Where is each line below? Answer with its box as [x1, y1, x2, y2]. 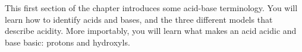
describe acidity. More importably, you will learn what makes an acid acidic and [5, 25, 297, 37]
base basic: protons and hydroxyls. [5, 36, 130, 48]
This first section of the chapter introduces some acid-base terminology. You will [5, 2, 298, 14]
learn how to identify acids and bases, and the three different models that [5, 13, 273, 25]
